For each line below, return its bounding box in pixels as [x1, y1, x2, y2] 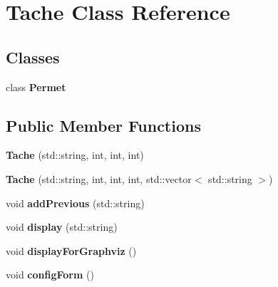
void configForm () [6, 267, 94, 282]
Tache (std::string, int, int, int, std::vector [6, 171, 192, 186]
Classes [6, 46, 60, 68]
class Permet [6, 79, 66, 94]
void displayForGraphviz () [6, 243, 137, 258]
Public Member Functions [6, 114, 201, 136]
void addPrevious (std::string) [6, 195, 145, 210]
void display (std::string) [6, 219, 118, 234]
